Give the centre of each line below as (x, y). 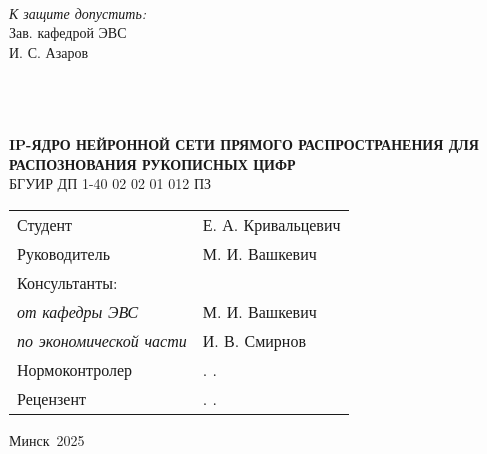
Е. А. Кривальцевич (271, 224)
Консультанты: (67, 282)
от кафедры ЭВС (78, 311)
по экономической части (102, 340)
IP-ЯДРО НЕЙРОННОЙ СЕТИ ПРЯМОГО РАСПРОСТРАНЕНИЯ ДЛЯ (244, 144)
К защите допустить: (78, 12)
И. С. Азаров (49, 51)
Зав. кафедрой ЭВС (68, 32)
